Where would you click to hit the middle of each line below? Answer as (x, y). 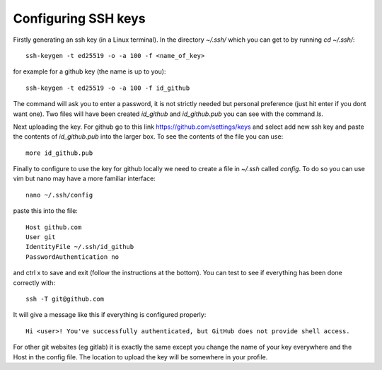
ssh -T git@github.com (65, 299)
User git (41, 237)
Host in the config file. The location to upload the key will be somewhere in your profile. (140, 357)
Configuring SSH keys (79, 18)
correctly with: (34, 282)
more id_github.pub (59, 153)
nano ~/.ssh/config (59, 195)
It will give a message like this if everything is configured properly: (110, 315)
